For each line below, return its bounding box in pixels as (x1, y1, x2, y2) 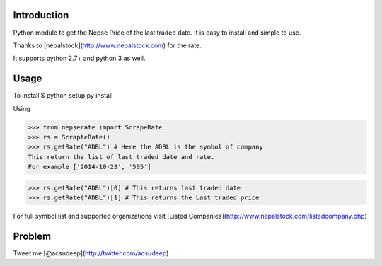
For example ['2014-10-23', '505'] (28, 163, 151, 171)
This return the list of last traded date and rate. (28, 153, 215, 161)
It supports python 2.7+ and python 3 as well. (13, 54, 146, 63)
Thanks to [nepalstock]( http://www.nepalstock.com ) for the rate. (13, 41, 202, 50)
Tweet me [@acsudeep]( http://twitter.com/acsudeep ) (13, 249, 169, 258)
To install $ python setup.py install (13, 91, 113, 100)
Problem (13, 230, 52, 242)
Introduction (13, 9, 69, 21)
